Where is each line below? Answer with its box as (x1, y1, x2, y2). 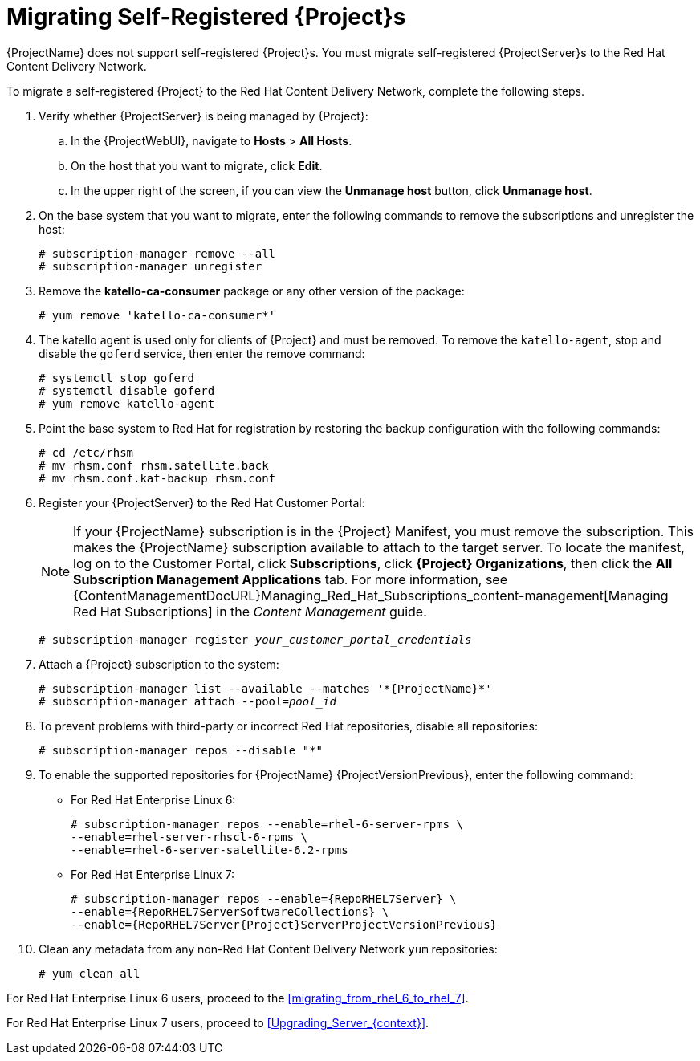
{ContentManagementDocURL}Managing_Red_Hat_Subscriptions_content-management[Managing (73, 587, 669, 604)
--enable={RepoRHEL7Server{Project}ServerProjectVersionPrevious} (71, 917, 498, 931)
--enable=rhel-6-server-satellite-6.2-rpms (71, 843, 348, 856)
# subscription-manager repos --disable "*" (39, 743, 324, 757)
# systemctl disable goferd (39, 384, 215, 397)
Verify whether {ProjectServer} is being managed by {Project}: (39, 108, 368, 123)
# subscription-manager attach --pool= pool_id (39, 694, 336, 708)
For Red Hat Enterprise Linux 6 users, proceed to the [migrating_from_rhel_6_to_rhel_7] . (6, 990, 469, 1005)
